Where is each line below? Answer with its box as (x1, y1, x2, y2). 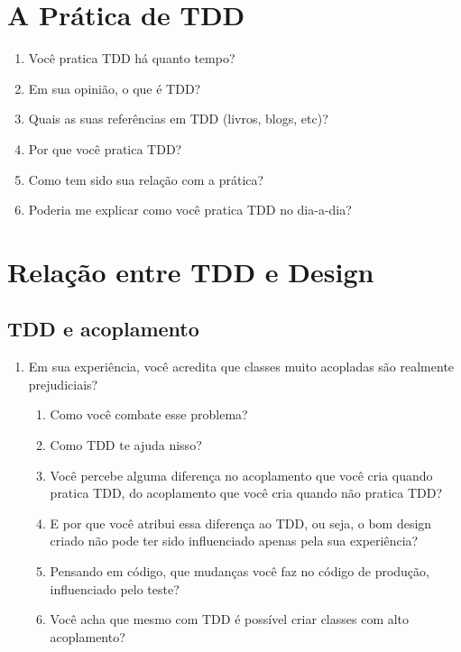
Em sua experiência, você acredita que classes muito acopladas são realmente (28, 357, 455, 376)
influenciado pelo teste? (50, 579, 180, 598)
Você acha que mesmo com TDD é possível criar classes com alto (50, 610, 410, 629)
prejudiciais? (28, 374, 98, 393)
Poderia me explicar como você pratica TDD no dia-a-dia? (28, 200, 352, 219)
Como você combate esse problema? (50, 405, 248, 424)
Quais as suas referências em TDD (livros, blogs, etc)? (28, 109, 328, 128)
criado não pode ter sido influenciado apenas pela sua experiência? (50, 531, 419, 550)
